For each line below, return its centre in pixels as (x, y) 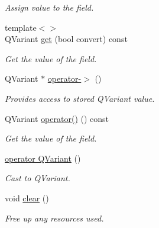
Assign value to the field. (49, 7)
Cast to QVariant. (38, 178)
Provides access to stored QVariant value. (80, 98)
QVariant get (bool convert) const (66, 39)
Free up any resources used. (54, 218)
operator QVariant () (43, 158)
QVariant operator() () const (57, 118)
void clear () (27, 198)
